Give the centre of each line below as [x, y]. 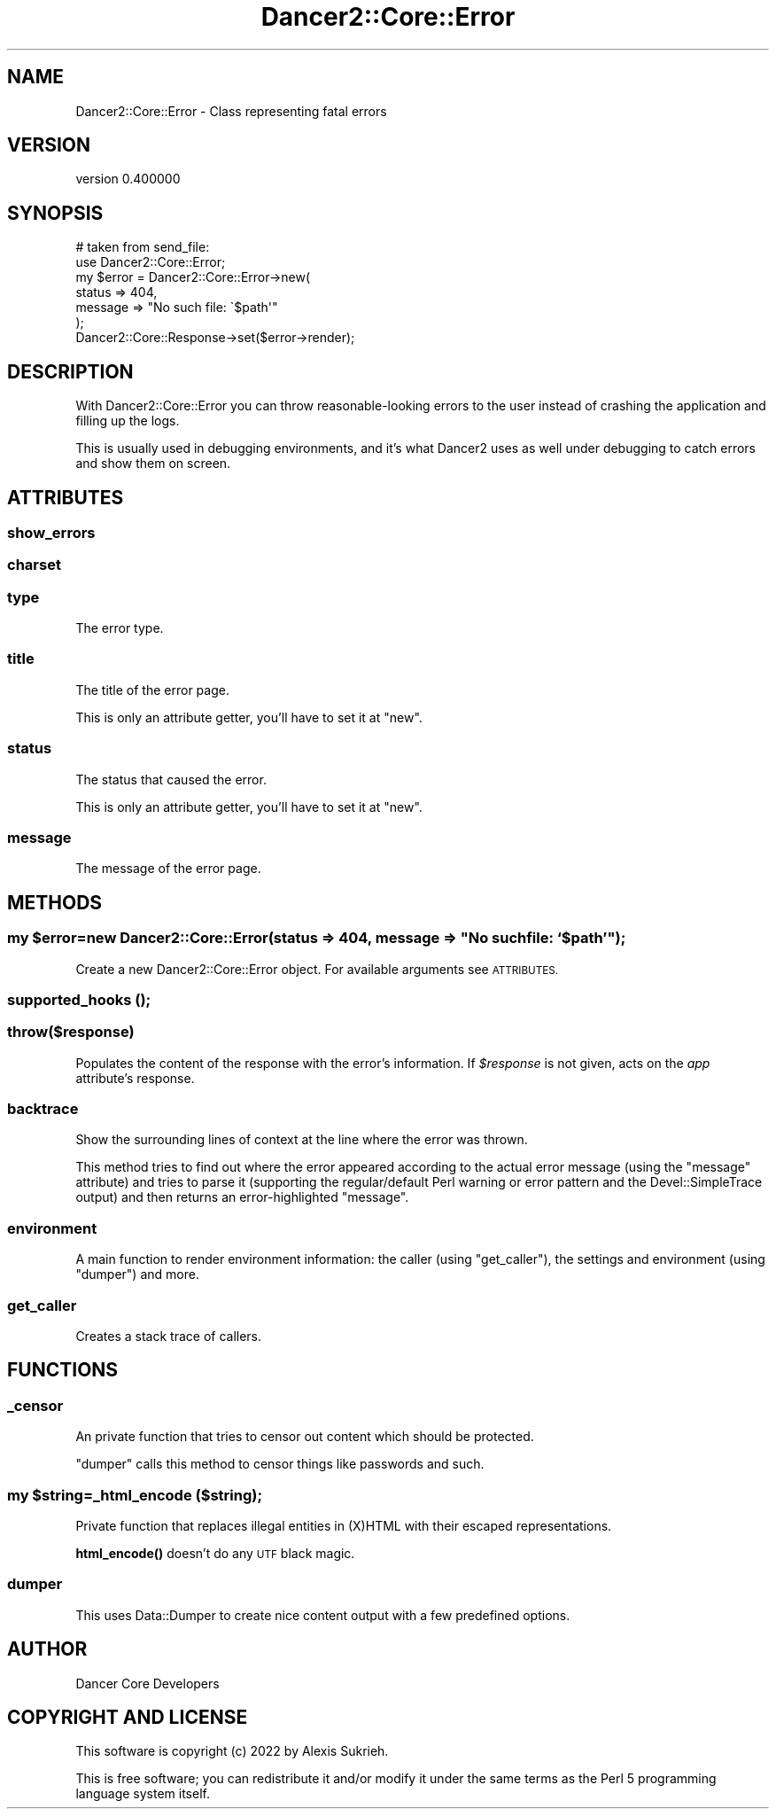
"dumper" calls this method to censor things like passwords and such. [280, 1464]
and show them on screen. [153, 464]
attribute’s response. [135, 1078]
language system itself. [143, 1794]
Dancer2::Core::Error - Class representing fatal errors [231, 111]
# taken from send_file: [143, 247]
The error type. [120, 628]
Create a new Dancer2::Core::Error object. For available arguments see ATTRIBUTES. [317, 969]
